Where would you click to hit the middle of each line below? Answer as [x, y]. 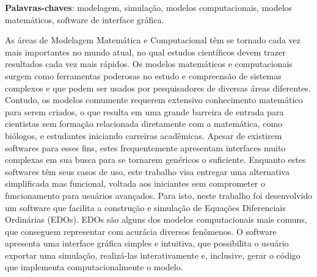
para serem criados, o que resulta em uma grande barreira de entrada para [144, 111]
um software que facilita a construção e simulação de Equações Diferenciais [145, 207]
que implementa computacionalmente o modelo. [94, 267]
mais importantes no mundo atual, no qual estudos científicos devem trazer [145, 52]
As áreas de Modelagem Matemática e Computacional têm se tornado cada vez [153, 40]
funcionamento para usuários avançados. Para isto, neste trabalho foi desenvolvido [159, 195]
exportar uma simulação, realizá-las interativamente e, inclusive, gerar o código [153, 255]
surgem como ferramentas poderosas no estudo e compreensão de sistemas [143, 75]
